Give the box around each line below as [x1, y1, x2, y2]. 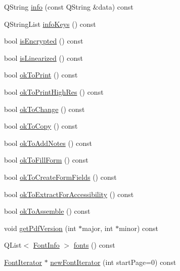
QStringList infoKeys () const [4, 18, 96, 29]
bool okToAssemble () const [4, 206, 91, 216]
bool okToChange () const [4, 103, 85, 114]
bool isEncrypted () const [4, 35, 83, 46]
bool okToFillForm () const [4, 154, 88, 165]
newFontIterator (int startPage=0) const [50, 256, 176, 267]
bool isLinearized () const [4, 52, 83, 63]
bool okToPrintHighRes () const [4, 86, 104, 97]
